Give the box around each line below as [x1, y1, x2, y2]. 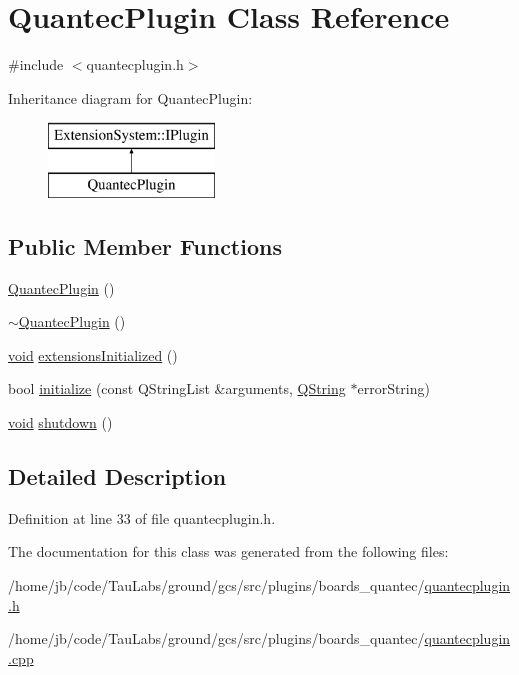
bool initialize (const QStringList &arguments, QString [8, 378, 346, 399]
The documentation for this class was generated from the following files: [8, 541, 449, 562]
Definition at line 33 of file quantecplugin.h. [8, 507, 276, 528]
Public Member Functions [8, 230, 282, 261]
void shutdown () [8, 412, 113, 433]
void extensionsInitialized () [8, 344, 178, 365]
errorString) [357, 378, 430, 399]
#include [8, 54, 64, 75]
